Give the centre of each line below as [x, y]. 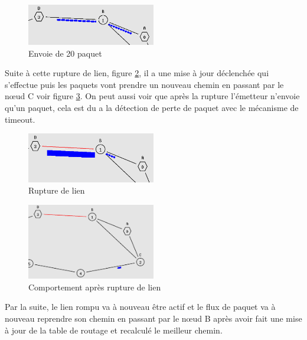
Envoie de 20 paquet [65, 53]
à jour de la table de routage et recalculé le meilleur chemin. [114, 330]
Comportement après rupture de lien [95, 287]
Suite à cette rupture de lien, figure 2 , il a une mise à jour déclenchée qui [137, 73]
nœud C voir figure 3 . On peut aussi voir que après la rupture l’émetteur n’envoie [152, 96]
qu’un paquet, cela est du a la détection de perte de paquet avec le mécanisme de [152, 108]
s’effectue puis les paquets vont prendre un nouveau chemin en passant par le [144, 84]
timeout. [20, 119]
